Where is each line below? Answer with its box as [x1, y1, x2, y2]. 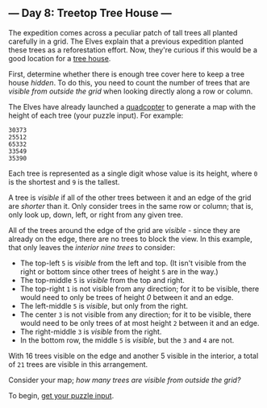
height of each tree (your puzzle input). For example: [8, 110, 184, 120]
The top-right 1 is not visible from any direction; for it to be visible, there [19, 284, 260, 294]
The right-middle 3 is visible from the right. [19, 327, 162, 336]
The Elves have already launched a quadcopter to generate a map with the [8, 102, 257, 111]
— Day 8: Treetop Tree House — [8, 6, 172, 20]
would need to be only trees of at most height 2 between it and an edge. [19, 318, 260, 327]
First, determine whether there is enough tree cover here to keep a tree [8, 69, 244, 79]
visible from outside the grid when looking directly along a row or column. [8, 86, 253, 96]
